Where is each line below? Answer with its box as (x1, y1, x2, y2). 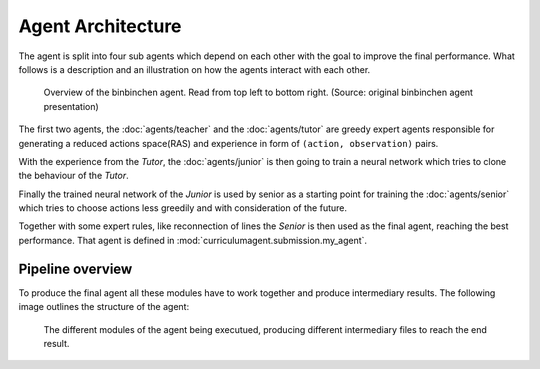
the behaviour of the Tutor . (18, 170, 129, 182)
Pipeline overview (18, 260, 133, 277)
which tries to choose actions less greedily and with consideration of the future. (18, 202, 347, 214)
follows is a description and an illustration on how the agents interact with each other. (18, 63, 371, 75)
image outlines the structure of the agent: (18, 301, 190, 313)
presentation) (43, 100, 99, 112)
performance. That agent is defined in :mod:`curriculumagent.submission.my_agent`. (18, 234, 368, 246)
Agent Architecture (18, 15, 182, 37)
